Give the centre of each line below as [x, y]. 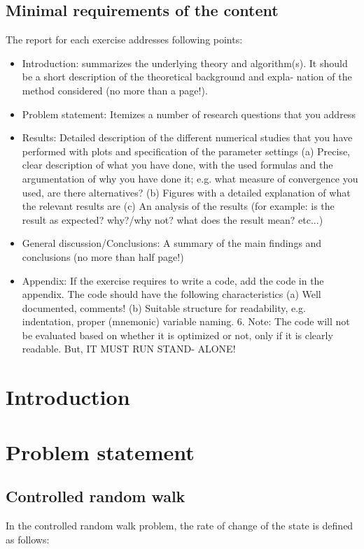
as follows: [28, 539]
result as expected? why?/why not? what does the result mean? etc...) [173, 219]
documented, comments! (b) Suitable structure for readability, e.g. [164, 307]
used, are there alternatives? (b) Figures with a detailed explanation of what [186, 192]
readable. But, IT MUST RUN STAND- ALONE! [129, 349]
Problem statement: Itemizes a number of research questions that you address [189, 114]
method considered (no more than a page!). [115, 90]
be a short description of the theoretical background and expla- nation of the [187, 77]
